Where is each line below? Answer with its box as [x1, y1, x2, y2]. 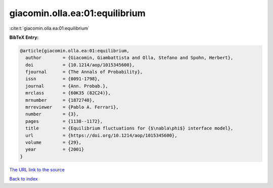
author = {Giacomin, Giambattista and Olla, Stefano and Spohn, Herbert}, [25, 55, 234, 60]
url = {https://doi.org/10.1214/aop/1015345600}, [25, 133, 177, 138]
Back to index [9, 176, 38, 182]
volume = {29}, [25, 140, 82, 145]
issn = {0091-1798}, [25, 76, 101, 82]
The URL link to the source [9, 166, 65, 172]
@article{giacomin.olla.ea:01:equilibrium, [20, 48, 130, 53]
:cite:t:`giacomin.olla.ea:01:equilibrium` [9, 25, 89, 31]
